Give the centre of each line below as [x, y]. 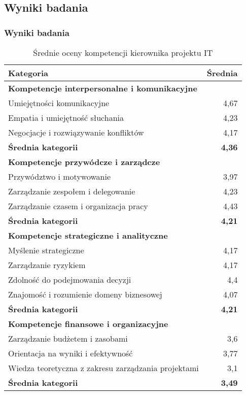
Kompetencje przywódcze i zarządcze [84, 162]
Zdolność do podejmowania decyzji [70, 279]
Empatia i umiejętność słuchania [66, 118]
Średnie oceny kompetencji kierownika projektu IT [123, 53]
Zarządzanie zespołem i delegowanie [72, 191]
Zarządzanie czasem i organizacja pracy [78, 206]
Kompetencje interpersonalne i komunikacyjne [103, 88]
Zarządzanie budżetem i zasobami [68, 338]
